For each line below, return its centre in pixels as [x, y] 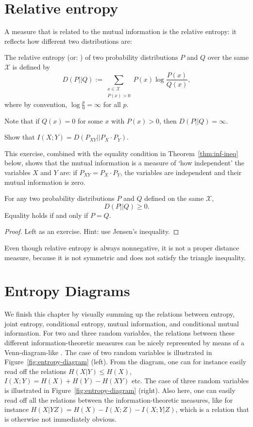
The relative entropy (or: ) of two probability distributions [91, 57]
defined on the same [174, 198]
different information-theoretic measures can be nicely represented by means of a [125, 342]
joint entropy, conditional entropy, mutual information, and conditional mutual [122, 323]
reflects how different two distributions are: [68, 41]
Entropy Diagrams [67, 291]
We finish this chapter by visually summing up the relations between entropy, [120, 314]
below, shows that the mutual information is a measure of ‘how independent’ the [124, 163]
